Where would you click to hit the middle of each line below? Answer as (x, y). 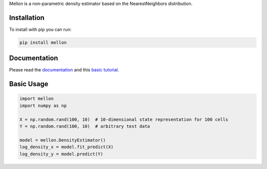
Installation (27, 17)
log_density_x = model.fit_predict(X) (67, 147)
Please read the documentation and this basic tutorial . (64, 70)
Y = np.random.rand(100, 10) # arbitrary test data (85, 126)
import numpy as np (43, 105)
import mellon (37, 99)
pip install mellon (43, 42)
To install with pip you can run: (40, 29)
